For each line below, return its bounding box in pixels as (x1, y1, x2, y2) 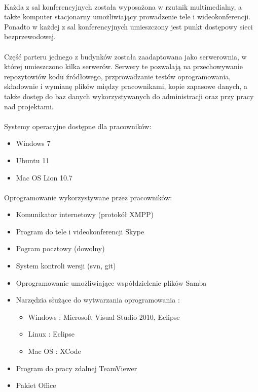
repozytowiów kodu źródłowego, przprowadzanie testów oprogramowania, (4, 71, 231, 81)
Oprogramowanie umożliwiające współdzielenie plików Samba (16, 277, 207, 288)
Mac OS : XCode (28, 346, 81, 356)
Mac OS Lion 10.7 (16, 172, 72, 183)
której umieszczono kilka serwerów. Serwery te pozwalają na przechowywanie (4, 61, 243, 72)
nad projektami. (4, 101, 54, 111)
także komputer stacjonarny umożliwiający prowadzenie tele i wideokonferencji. (4, 11, 250, 22)
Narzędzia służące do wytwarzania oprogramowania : (16, 294, 180, 305)
